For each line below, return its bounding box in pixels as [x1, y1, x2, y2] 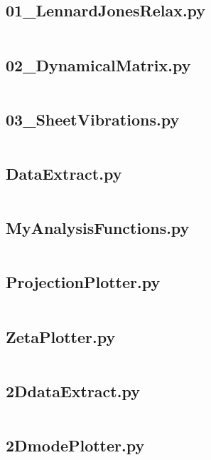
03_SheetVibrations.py [6, 108, 180, 130]
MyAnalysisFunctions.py [6, 217, 190, 239]
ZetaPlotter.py [6, 325, 116, 347]
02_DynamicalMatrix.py [6, 53, 191, 76]
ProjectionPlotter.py [6, 271, 161, 293]
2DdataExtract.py [6, 379, 140, 402]
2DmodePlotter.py [6, 434, 145, 456]
